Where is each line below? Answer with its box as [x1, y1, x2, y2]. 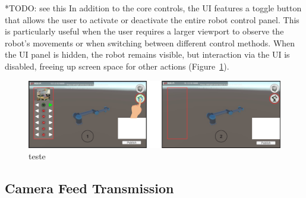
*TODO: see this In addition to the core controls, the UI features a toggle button [5, 2, 302, 14]
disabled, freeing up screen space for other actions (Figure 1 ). [5, 59, 229, 72]
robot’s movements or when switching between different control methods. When [5, 36, 295, 49]
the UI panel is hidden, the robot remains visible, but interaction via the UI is [5, 48, 290, 61]
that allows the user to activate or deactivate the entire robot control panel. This [5, 13, 299, 26]
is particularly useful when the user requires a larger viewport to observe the [5, 25, 284, 37]
